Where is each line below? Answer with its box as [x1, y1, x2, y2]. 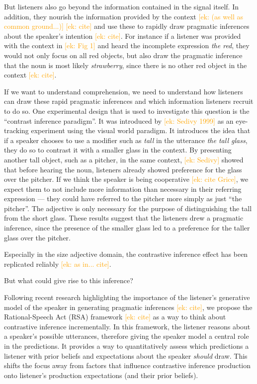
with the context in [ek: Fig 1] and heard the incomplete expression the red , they [4, 40, 250, 51]
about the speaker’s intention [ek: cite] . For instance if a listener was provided [4, 30, 241, 41]
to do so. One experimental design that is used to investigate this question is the [4, 105, 250, 116]
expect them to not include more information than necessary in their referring [4, 183, 242, 194]
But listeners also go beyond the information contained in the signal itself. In [4, 1, 239, 11]
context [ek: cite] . [4, 70, 57, 80]
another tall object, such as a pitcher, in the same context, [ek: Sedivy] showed [4, 154, 244, 164]
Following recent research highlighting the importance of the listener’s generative [4, 292, 250, 303]
